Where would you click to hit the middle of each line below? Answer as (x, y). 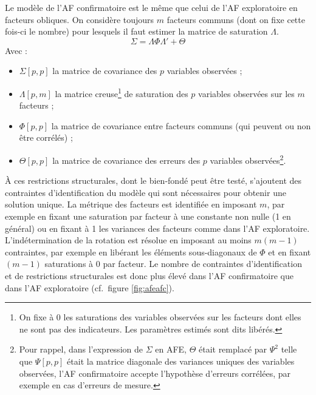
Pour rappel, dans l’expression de (81, 349)
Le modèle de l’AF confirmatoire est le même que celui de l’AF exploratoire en (151, 7)
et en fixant (290, 252)
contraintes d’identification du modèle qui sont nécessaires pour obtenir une (146, 192)
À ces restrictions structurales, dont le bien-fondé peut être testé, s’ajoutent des (153, 181)
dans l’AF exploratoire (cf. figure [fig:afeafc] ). (90, 287)
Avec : (16, 50)
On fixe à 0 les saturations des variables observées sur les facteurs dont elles (160, 317)
